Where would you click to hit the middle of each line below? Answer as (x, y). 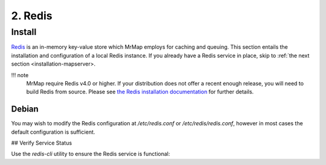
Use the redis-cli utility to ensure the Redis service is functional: (91, 154)
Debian (25, 109)
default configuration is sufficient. (53, 132)
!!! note (20, 75)
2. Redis (32, 16)
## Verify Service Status (42, 143)
